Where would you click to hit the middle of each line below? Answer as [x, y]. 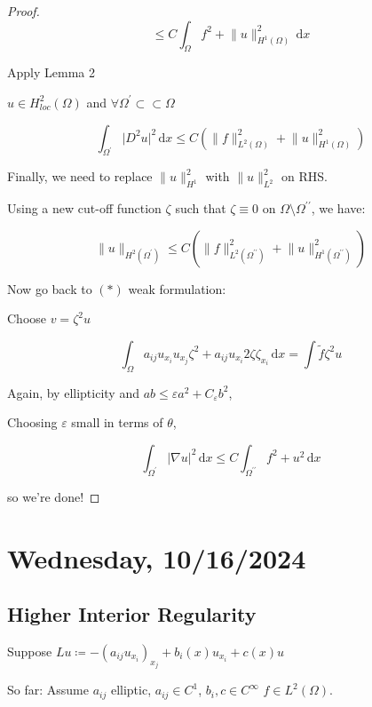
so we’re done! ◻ [54, 496]
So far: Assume [48, 690]
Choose [27, 318]
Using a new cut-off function [84, 208]
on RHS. [304, 176]
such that [201, 208]
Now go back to [50, 288]
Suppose [30, 651]
